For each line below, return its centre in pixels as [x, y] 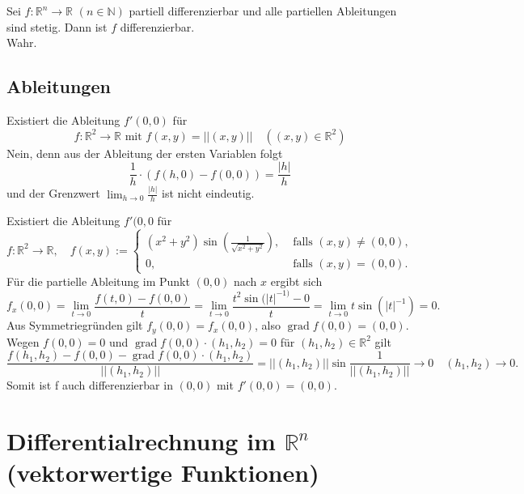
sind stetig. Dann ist [57, 26]
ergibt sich [296, 281]
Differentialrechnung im [141, 440]
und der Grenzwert [53, 193]
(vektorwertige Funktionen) [163, 473]
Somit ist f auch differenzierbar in [90, 385]
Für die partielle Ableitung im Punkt [98, 281]
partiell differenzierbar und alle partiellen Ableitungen [263, 11]
